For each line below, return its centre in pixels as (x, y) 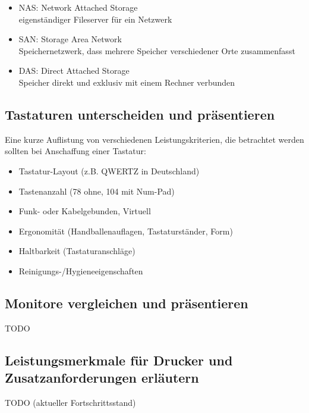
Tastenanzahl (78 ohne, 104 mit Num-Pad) (97, 191)
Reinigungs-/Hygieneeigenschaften (81, 270)
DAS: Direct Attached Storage (74, 71)
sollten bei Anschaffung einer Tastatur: (75, 151)
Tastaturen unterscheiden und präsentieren (140, 114)
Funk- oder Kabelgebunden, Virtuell (85, 211)
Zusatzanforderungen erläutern (102, 378)
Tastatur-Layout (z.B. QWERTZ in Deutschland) (109, 170)
